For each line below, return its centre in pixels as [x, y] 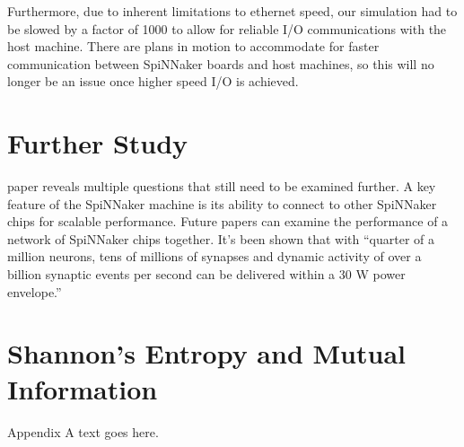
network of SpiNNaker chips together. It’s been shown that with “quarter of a [221, 238]
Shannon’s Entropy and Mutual [206, 353]
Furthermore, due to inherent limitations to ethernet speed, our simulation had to [232, 11]
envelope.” [35, 291]
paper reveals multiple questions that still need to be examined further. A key [222, 186]
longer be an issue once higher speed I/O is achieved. [153, 81]
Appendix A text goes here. [83, 431]
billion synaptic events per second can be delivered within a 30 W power [206, 274]
